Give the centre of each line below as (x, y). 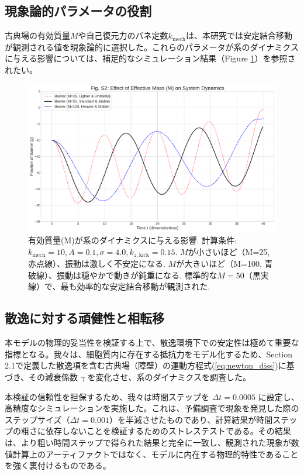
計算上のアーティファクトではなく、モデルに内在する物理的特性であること (156, 454)
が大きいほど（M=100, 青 (224, 264)
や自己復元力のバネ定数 (123, 35)
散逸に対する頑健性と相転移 (84, 318)
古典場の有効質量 (37, 35)
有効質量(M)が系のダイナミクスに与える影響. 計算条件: (133, 240)
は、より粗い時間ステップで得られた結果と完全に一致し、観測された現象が (148, 442)
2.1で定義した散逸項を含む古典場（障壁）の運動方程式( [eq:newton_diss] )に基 (150, 365)
